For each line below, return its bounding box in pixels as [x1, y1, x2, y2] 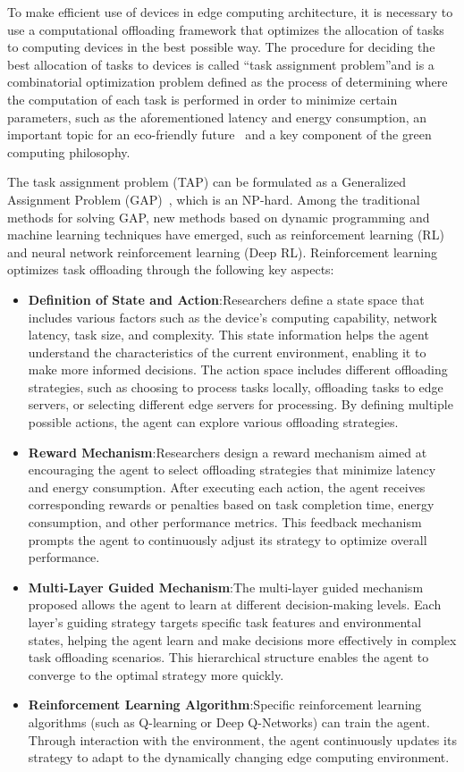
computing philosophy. [7, 142, 131, 161]
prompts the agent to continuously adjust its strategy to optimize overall [28, 530, 427, 549]
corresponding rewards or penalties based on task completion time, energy [28, 495, 434, 514]
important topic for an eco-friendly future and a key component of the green [7, 125, 432, 144]
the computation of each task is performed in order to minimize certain [7, 89, 398, 108]
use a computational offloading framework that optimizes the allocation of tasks [7, 20, 444, 38]
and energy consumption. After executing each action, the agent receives [28, 477, 426, 496]
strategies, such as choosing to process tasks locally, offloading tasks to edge [28, 377, 443, 396]
